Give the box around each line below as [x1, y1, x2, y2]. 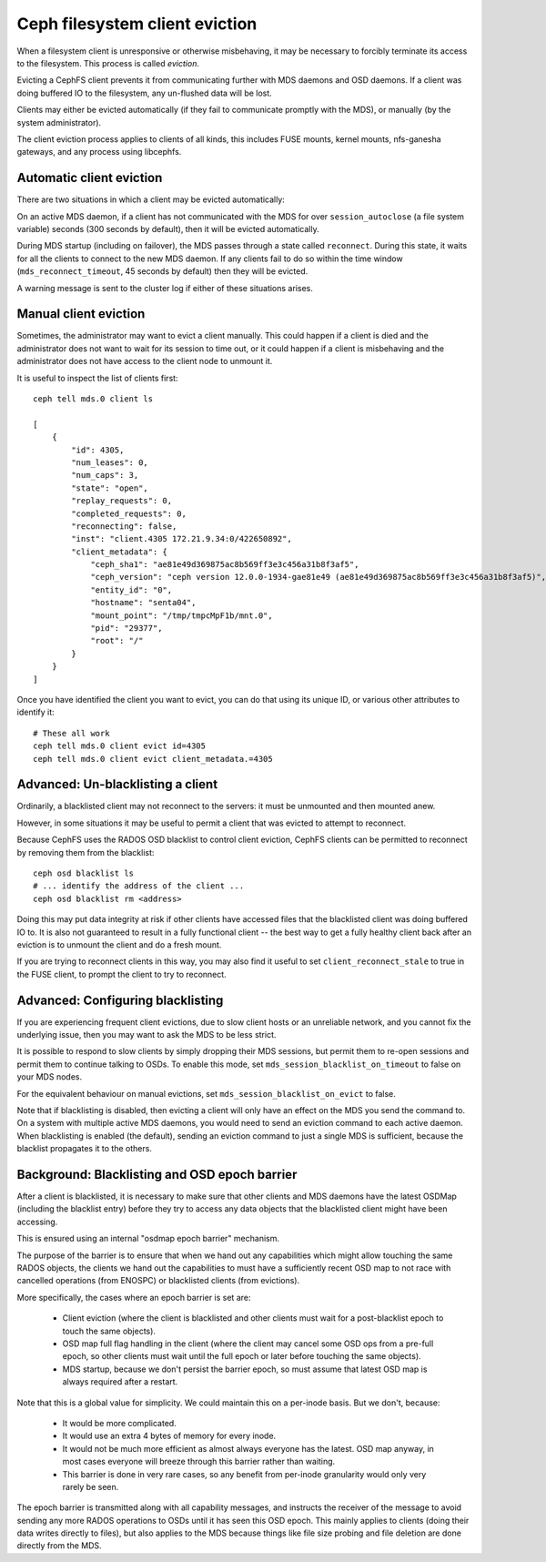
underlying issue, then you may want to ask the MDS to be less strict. [16, 1029, 277, 1040]
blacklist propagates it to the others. [16, 1143, 152, 1154]
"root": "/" [90, 635, 144, 646]
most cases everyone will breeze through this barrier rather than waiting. [62, 1456, 336, 1467]
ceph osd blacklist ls [33, 868, 135, 878]
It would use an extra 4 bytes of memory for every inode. [62, 1430, 277, 1442]
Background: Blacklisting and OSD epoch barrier [16, 1166, 298, 1182]
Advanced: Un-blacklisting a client [16, 776, 218, 792]
